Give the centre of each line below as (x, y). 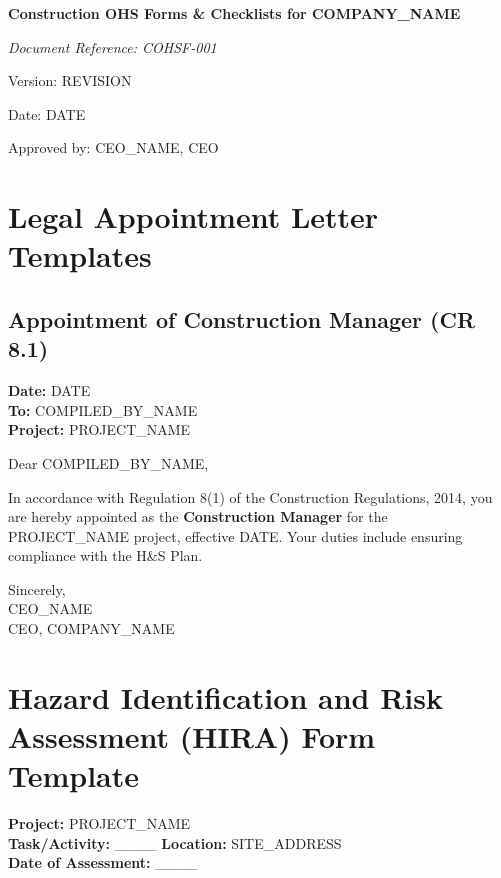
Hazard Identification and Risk (225, 696)
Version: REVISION (70, 80)
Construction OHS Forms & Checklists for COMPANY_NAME (234, 13)
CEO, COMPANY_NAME (91, 628)
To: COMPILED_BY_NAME (103, 409)
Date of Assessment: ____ (103, 862)
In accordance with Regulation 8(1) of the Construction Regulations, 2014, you (250, 496)
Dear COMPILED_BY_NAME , (108, 462)
